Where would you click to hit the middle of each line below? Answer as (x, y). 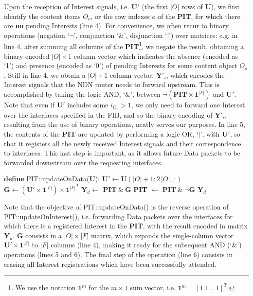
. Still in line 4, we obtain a (45, 75)
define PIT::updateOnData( (47, 179)
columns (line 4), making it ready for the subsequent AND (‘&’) (146, 245)
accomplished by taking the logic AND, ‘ (65, 94)
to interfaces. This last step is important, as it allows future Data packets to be (122, 153)
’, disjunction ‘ (145, 35)
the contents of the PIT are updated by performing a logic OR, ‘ (101, 134)
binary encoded (27, 56)
